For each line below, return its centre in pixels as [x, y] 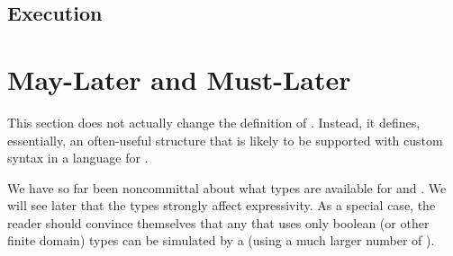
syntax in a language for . [78, 158]
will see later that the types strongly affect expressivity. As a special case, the [222, 205]
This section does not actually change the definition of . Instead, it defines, [214, 122]
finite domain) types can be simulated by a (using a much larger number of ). [221, 240]
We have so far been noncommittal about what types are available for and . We [227, 187]
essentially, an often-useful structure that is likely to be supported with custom [225, 140]
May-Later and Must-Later [179, 79]
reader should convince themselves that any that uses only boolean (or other [218, 222]
